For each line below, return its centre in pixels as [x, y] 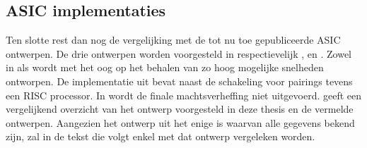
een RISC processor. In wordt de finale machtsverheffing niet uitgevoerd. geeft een [184, 95]
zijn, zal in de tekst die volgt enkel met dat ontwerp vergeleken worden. [161, 136]
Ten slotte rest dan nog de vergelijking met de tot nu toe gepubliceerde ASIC [173, 40]
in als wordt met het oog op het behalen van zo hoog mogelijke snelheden [165, 67]
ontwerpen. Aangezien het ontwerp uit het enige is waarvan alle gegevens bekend [180, 122]
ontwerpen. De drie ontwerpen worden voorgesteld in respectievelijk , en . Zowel [179, 53]
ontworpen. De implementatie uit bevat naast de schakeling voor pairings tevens [179, 81]
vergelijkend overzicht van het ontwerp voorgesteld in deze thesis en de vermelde [180, 109]
